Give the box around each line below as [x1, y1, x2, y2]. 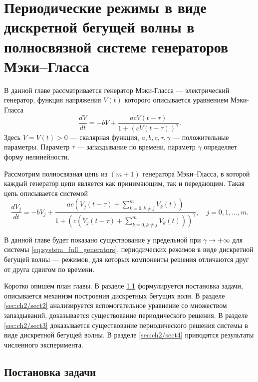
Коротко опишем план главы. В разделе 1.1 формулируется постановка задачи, [4, 280, 243, 291]
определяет [204, 141, 237, 152]
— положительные [172, 131, 229, 142]
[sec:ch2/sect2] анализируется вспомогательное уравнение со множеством [4, 300, 227, 310]
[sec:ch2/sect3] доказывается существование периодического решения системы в [4, 319, 248, 330]
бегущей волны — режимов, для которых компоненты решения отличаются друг [4, 254, 249, 264]
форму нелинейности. [4, 151, 70, 162]
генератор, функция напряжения [4, 94, 101, 105]
